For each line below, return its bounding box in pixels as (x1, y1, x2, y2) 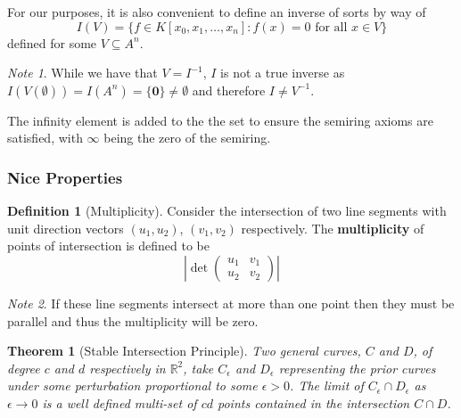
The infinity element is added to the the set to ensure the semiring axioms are (7, 111, 434, 129)
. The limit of (290, 376, 364, 395)
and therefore (192, 80, 266, 99)
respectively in (89, 358, 166, 377)
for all (315, 20, 348, 34)
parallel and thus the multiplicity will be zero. (7, 311, 259, 330)
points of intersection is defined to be (7, 236, 210, 255)
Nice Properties (7, 166, 123, 188)
